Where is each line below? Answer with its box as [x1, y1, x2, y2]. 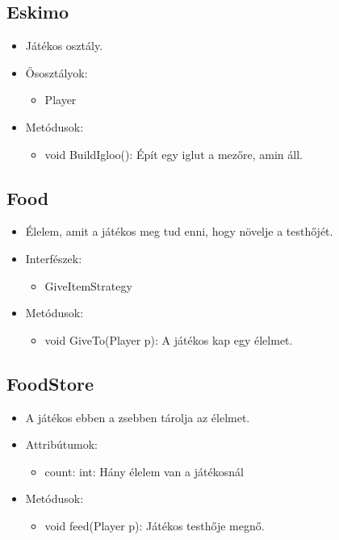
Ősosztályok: [25, 64, 88, 81]
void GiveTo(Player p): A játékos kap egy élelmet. [44, 331, 293, 348]
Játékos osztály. [25, 37, 103, 54]
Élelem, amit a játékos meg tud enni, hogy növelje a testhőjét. [25, 223, 333, 240]
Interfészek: [25, 249, 82, 266]
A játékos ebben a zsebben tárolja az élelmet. [25, 408, 250, 425]
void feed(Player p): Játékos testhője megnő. [44, 517, 265, 534]
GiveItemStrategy [44, 277, 132, 294]
